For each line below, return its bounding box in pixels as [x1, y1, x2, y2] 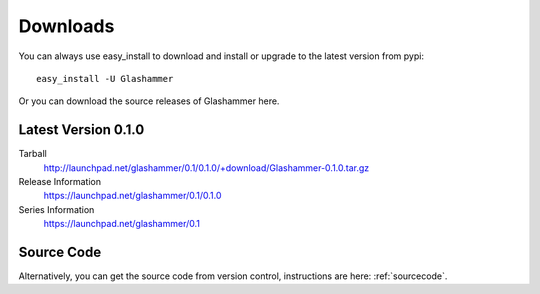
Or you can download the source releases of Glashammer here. [18, 95, 280, 107]
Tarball [18, 148, 47, 160]
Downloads [18, 15, 115, 37]
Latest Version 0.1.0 [18, 121, 145, 139]
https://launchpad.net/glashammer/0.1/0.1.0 [43, 190, 222, 202]
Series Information [18, 203, 95, 215]
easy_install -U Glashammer [36, 73, 174, 84]
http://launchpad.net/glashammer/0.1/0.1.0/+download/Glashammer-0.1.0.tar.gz [43, 161, 370, 174]
